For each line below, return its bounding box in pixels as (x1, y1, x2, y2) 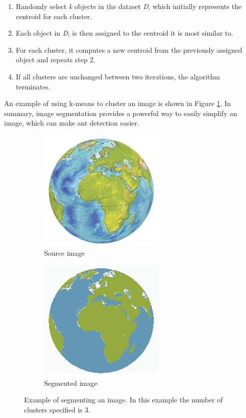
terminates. (16, 81, 51, 91)
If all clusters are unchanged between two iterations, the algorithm (16, 71, 220, 81)
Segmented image (44, 377, 98, 388)
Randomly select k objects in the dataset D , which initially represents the (16, 1, 241, 11)
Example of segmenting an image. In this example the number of (24, 394, 223, 405)
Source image (44, 247, 85, 258)
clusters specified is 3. (24, 404, 91, 414)
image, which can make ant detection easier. (4, 118, 139, 128)
